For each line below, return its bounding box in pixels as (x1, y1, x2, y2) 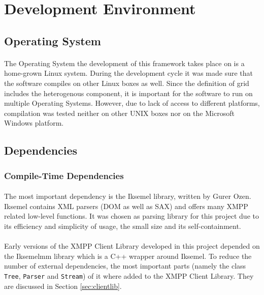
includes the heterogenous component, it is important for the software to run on (4, 87, 253, 98)
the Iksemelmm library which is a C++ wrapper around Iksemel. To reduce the (4, 250, 252, 261)
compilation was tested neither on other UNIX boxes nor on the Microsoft (4, 107, 235, 118)
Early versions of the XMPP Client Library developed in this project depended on (4, 241, 260, 251)
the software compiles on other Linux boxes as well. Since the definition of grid (4, 77, 249, 88)
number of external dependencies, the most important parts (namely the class (4, 260, 246, 271)
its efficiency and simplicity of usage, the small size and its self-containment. (4, 220, 241, 231)
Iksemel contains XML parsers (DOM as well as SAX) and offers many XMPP (4, 200, 248, 211)
